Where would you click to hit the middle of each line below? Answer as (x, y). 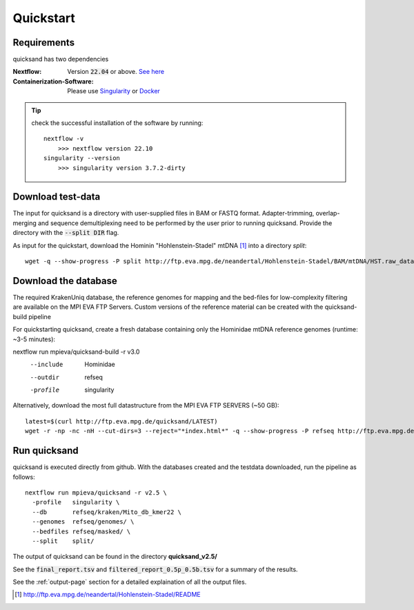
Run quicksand (46, 451)
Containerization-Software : (53, 81)
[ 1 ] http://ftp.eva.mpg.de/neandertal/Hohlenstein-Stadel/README (108, 595)
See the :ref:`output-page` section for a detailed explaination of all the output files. (130, 582)
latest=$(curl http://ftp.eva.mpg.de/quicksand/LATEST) (121, 421)
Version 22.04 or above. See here (116, 72)
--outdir (45, 377)
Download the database (65, 281)
